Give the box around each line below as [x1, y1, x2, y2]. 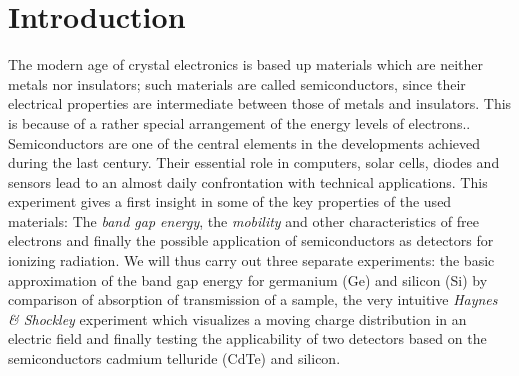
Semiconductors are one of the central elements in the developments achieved [8, 132, 481, 153]
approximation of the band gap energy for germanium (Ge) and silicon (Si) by [8, 269, 488, 290]
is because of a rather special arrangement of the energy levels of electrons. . [8, 112, 471, 133]
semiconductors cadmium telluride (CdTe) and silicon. [8, 348, 341, 369]
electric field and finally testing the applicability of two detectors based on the [8, 328, 487, 349]
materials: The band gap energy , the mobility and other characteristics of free [8, 210, 479, 231]
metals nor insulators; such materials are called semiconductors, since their [8, 73, 466, 94]
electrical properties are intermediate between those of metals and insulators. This [8, 93, 512, 114]
